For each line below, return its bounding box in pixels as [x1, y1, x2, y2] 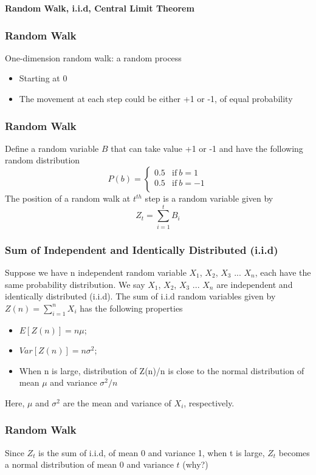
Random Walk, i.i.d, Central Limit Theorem [5, 2, 194, 14]
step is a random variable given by [145, 192, 273, 204]
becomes [278, 446, 310, 459]
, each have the [255, 265, 311, 278]
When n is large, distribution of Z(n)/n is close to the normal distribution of [19, 364, 304, 377]
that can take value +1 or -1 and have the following [111, 142, 303, 154]
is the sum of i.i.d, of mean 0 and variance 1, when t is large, [38, 446, 265, 459]
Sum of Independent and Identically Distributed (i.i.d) [5, 242, 278, 257]
